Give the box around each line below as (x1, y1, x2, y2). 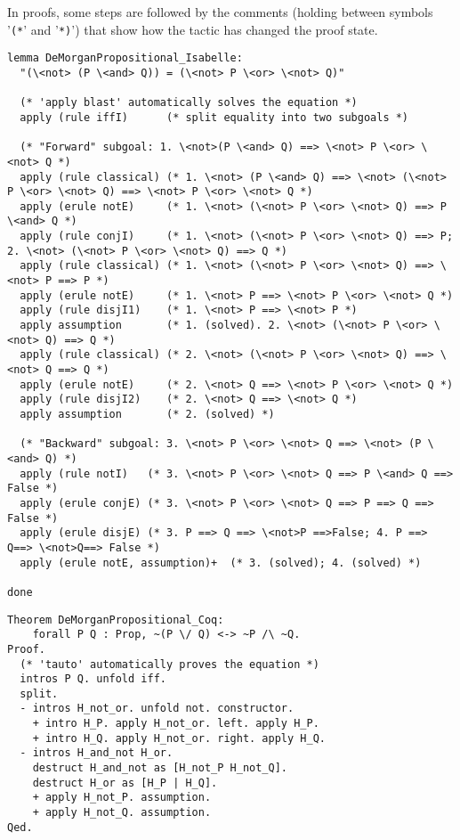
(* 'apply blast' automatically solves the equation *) (20, 96, 358, 110)
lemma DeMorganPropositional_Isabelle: (7, 52, 243, 65)
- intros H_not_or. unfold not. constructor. (20, 702, 295, 715)
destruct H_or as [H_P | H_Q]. (32, 776, 218, 789)
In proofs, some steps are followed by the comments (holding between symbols (7, 3, 433, 20)
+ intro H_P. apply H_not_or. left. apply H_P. (32, 717, 319, 730)
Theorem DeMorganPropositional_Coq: (7, 613, 224, 626)
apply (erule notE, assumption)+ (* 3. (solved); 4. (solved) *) (20, 556, 422, 569)
